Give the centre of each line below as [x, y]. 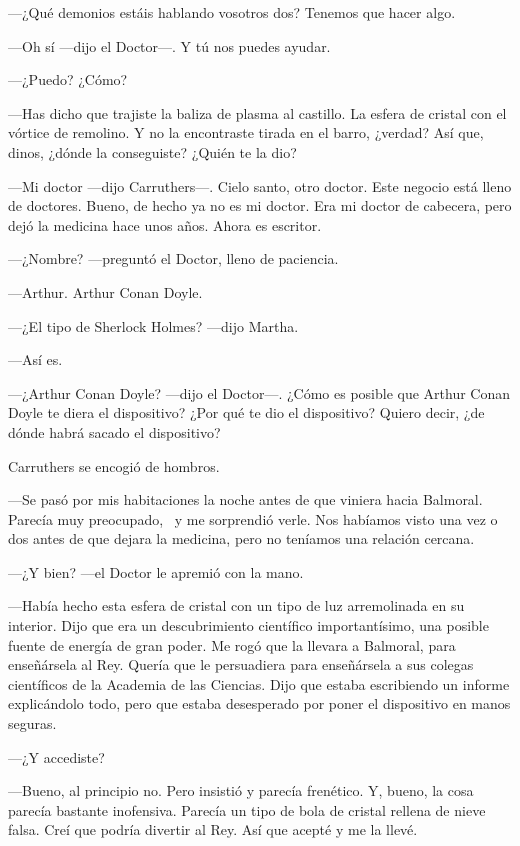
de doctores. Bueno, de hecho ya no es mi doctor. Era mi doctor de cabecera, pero [260, 205]
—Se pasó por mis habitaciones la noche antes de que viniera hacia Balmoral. [245, 499]
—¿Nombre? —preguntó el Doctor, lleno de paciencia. [173, 258]
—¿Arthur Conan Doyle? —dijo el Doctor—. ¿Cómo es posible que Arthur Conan [259, 392]
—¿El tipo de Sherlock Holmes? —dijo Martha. [153, 325]
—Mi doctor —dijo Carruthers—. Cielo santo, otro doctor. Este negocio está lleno [260, 185]
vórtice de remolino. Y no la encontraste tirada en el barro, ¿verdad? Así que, [246, 132]
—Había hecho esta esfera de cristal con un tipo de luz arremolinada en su [236, 605]
